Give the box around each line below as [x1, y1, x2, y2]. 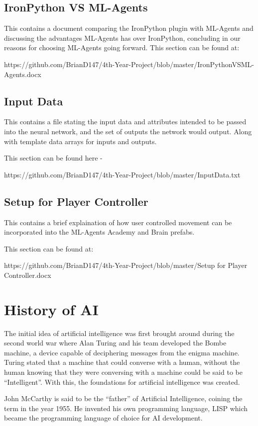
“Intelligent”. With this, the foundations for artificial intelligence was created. [4, 376, 240, 387]
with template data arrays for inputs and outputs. [4, 136, 157, 146]
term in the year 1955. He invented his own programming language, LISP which [4, 403, 248, 413]
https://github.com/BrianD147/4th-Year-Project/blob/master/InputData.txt [4, 169, 241, 179]
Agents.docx [4, 69, 41, 79]
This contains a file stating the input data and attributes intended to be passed [4, 116, 247, 127]
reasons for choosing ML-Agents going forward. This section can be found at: [4, 42, 240, 53]
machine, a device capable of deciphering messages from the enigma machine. [4, 347, 240, 357]
